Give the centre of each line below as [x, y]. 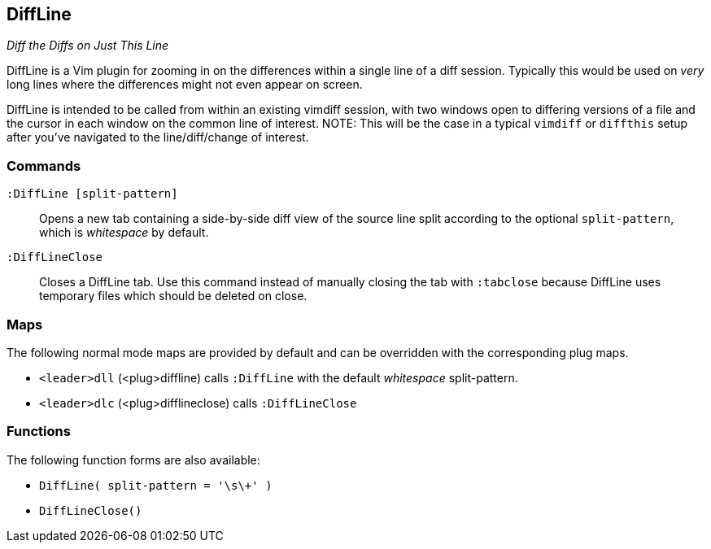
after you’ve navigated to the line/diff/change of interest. [158, 137]
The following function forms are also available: [133, 460]
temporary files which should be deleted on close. [173, 296]
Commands [44, 166]
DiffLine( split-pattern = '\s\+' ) [156, 485]
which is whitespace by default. [124, 233]
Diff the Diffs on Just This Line [88, 46]
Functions [39, 431]
